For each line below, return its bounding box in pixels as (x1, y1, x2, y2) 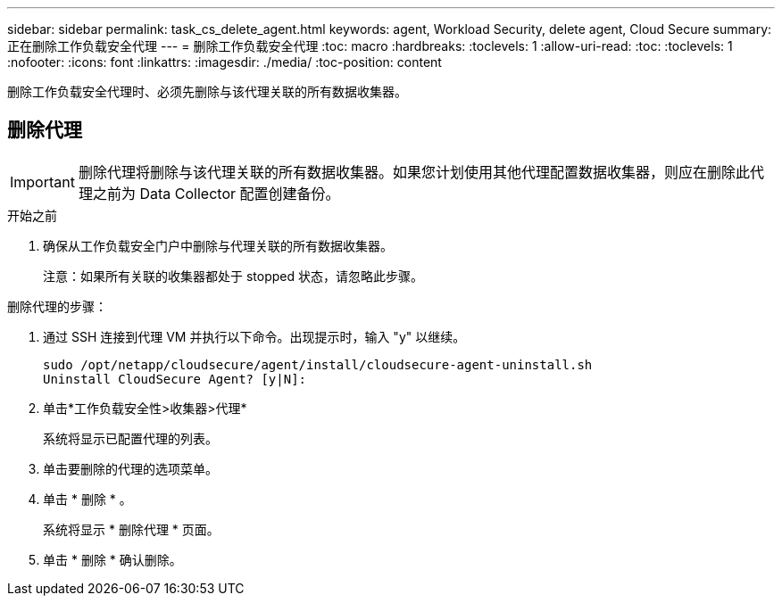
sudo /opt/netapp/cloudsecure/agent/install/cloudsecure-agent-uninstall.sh (43, 357, 593, 372)
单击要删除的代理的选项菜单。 (43, 460, 218, 476)
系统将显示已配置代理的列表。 (43, 430, 218, 446)
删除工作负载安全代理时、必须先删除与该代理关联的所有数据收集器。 (7, 84, 407, 99)
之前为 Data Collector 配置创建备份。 (92, 184, 340, 202)
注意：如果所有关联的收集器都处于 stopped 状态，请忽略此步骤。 (43, 268, 423, 284)
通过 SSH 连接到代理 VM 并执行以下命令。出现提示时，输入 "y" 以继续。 (43, 328, 466, 344)
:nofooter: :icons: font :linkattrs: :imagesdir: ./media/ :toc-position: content (7, 54, 442, 70)
